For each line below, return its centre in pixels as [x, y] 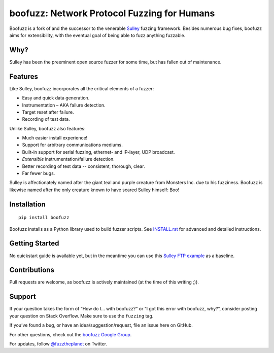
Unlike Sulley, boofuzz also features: [47, 128]
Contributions [32, 270]
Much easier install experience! [55, 138]
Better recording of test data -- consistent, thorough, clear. [83, 166]
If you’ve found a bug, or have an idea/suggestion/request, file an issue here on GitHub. [101, 325]
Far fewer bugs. [39, 173]
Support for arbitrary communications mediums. [72, 145]
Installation [27, 204]
